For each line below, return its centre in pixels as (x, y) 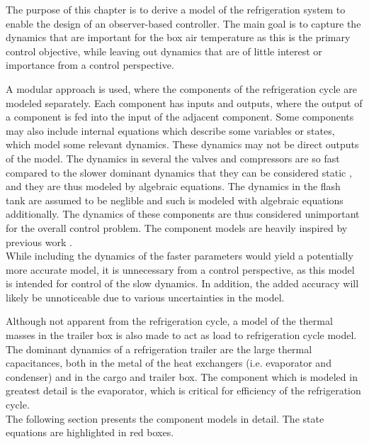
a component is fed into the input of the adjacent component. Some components (180, 117)
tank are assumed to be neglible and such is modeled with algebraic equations (175, 200)
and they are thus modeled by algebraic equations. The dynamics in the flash (173, 186)
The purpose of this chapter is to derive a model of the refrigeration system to (176, 9)
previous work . (39, 242)
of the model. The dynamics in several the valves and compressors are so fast (173, 158)
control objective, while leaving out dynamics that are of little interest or (164, 51)
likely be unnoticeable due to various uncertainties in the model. (145, 297)
